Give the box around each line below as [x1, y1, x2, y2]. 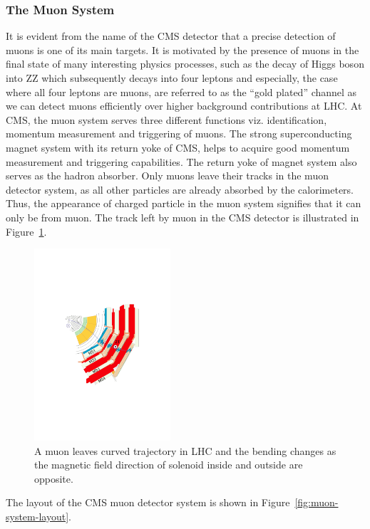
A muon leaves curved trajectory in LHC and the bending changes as [34, 443, 336, 458]
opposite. [34, 471, 73, 486]
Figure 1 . [6, 224, 47, 239]
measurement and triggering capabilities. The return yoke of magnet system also [6, 154, 357, 169]
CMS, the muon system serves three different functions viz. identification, [6, 112, 327, 127]
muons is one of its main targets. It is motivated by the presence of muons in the [6, 42, 359, 57]
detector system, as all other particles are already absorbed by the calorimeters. [6, 182, 354, 197]
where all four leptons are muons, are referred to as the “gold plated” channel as [6, 84, 357, 99]
